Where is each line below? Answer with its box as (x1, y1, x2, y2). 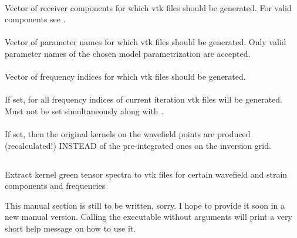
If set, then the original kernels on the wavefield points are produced (5, 128, 251, 140)
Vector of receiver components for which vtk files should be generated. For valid (5, 1, 292, 13)
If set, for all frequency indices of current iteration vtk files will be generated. (5, 93, 282, 106)
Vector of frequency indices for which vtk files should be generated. (5, 70, 246, 83)
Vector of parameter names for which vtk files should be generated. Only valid (5, 36, 286, 48)
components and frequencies (5, 179, 106, 192)
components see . (5, 13, 66, 25)
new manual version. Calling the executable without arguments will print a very (5, 210, 292, 223)
